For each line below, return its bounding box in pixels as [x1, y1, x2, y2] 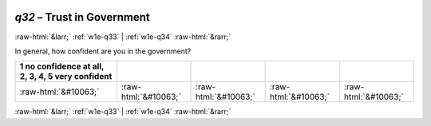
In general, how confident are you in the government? [14, 46, 192, 56]
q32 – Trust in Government [14, 10, 151, 24]
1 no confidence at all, [19, 61, 105, 72]
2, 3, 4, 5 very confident [19, 71, 113, 82]
